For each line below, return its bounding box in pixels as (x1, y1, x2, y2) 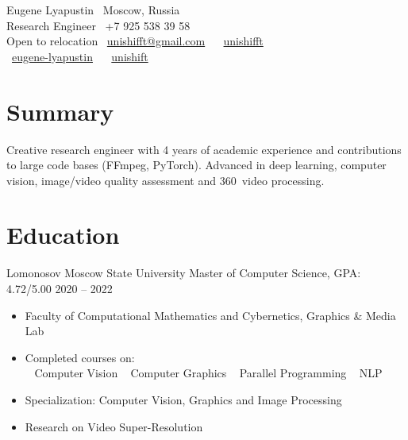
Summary (6, 95, 114, 127)
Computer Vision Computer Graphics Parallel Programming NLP (34, 365, 383, 381)
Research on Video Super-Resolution (25, 418, 203, 434)
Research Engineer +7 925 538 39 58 (6, 17, 191, 33)
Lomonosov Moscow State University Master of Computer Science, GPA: (6, 264, 361, 281)
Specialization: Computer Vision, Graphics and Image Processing (25, 391, 342, 407)
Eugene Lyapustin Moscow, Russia (6, 2, 180, 17)
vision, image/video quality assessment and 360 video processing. (6, 172, 325, 188)
